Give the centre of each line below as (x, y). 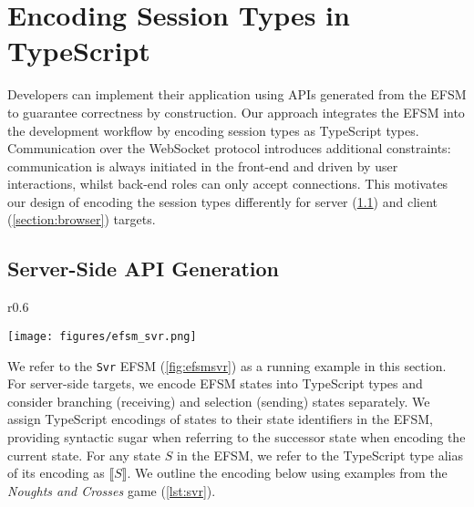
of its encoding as (56, 473)
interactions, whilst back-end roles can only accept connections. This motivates (228, 184)
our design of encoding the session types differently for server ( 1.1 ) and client (223, 201)
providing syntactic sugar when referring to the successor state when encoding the (237, 436)
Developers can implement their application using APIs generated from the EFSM (237, 94)
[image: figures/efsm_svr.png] (102, 336)
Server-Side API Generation (143, 269)
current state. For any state (84, 455)
